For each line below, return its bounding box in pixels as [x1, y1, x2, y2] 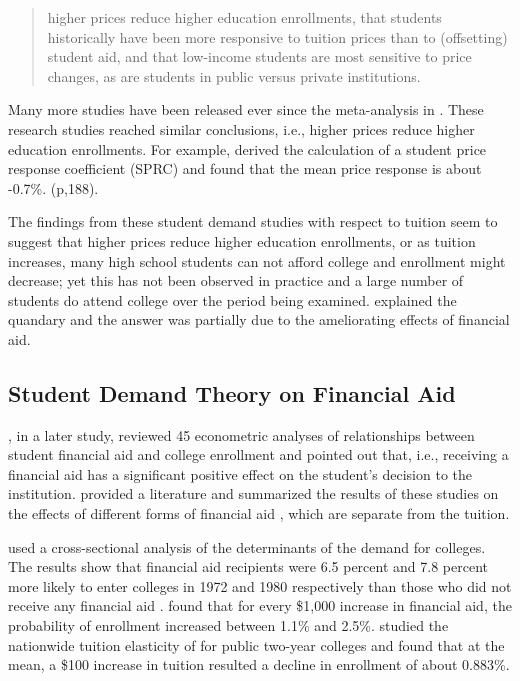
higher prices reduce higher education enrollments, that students [47, 7, 442, 27]
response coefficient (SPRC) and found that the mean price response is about [8, 158, 482, 179]
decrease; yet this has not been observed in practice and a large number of [8, 270, 464, 291]
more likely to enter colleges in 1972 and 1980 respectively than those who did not [8, 575, 512, 596]
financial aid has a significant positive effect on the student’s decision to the [8, 463, 473, 484]
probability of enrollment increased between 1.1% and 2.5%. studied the [8, 615, 449, 636]
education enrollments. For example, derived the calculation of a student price [8, 138, 487, 159]
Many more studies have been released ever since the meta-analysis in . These [8, 99, 484, 120]
